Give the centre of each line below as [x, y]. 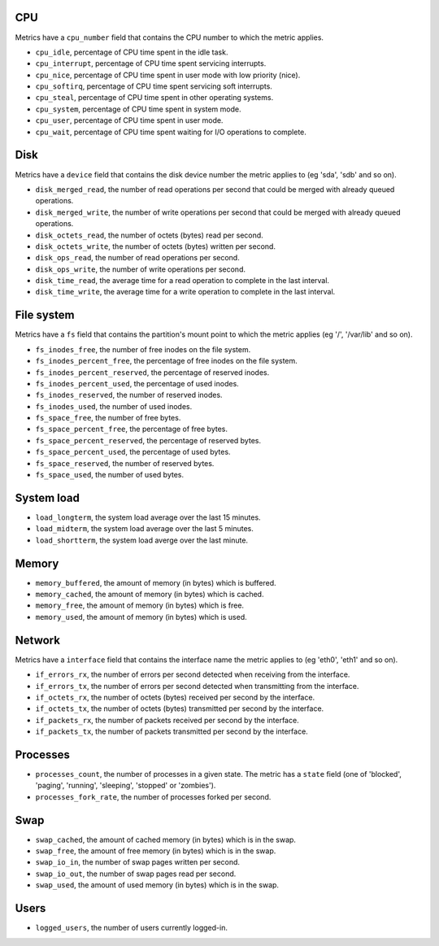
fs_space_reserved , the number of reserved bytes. [125, 463]
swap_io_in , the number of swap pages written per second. [137, 862]
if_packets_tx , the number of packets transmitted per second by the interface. [172, 731]
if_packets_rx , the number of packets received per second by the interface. [167, 720]
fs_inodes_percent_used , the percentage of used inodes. [137, 383]
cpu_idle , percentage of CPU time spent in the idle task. [132, 52]
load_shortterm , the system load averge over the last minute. [141, 540]
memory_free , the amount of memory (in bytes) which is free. [139, 605]
